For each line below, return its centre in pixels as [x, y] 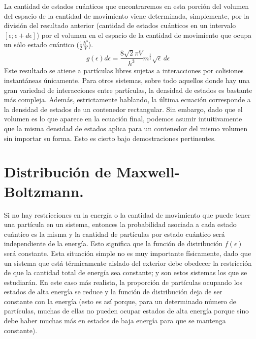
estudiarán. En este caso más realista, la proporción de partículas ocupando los [123, 282]
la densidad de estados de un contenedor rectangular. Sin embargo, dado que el [123, 109]
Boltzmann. [44, 191]
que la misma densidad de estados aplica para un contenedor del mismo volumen [126, 128]
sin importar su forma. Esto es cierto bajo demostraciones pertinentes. [110, 138]
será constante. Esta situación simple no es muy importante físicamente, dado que [128, 253]
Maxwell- [148, 172]
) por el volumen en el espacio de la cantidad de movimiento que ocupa [144, 35]
